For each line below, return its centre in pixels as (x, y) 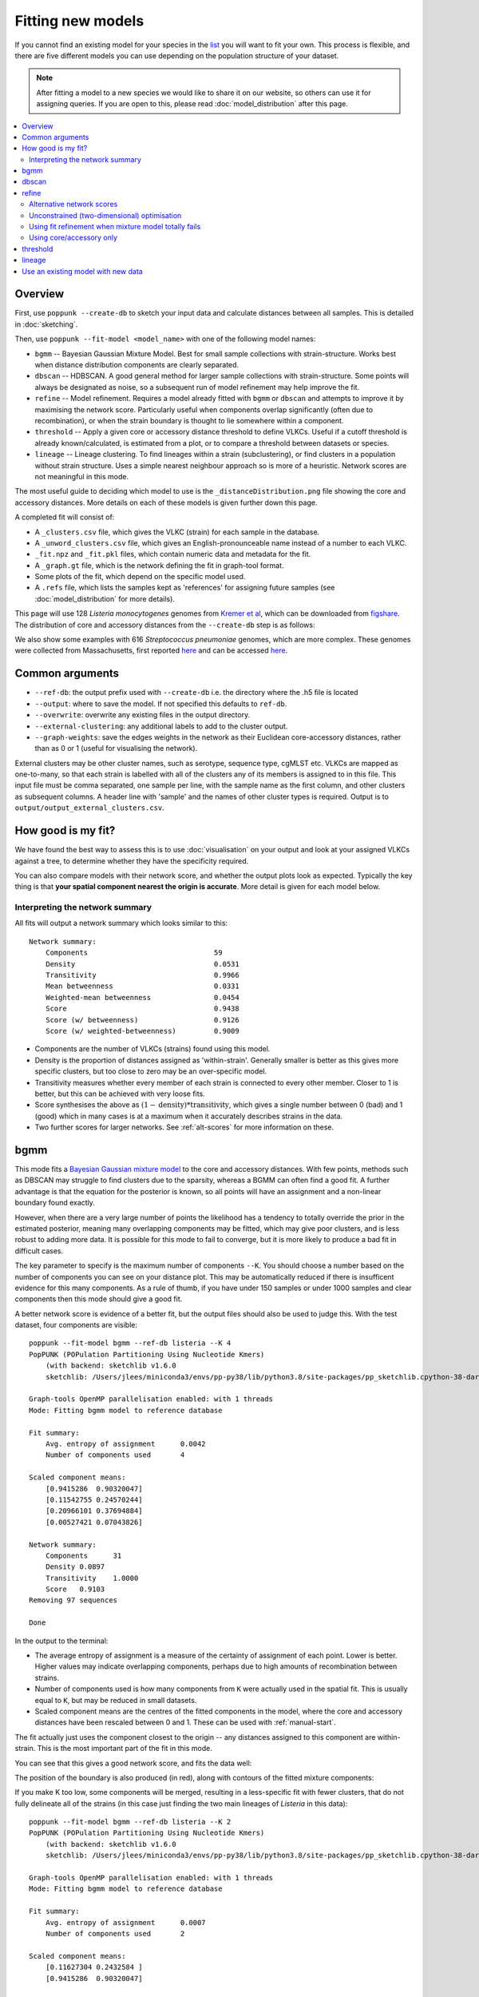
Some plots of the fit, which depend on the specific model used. (140, 577)
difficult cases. (39, 1251)
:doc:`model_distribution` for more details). (105, 598)
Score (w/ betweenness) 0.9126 (142, 1020)
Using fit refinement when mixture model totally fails (115, 227)
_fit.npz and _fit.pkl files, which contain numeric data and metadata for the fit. (173, 554)
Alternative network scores (73, 204)
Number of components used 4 (115, 1455)
